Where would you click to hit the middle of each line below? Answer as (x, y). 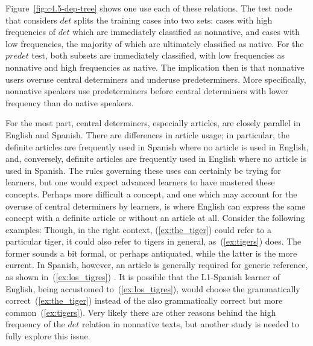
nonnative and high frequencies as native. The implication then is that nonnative (155, 67)
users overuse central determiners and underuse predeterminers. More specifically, (156, 79)
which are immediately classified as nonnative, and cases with (186, 32)
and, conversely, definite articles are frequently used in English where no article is (156, 159)
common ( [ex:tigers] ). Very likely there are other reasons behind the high (141, 312)
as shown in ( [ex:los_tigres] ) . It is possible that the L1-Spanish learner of (143, 277)
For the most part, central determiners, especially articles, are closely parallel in (153, 123)
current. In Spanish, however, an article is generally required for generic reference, (157, 265)
